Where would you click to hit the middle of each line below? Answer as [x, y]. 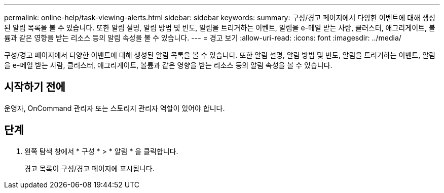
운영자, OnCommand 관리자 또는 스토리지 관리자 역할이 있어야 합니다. [115, 108]
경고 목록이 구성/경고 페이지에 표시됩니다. [89, 168]
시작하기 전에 [35, 87]
